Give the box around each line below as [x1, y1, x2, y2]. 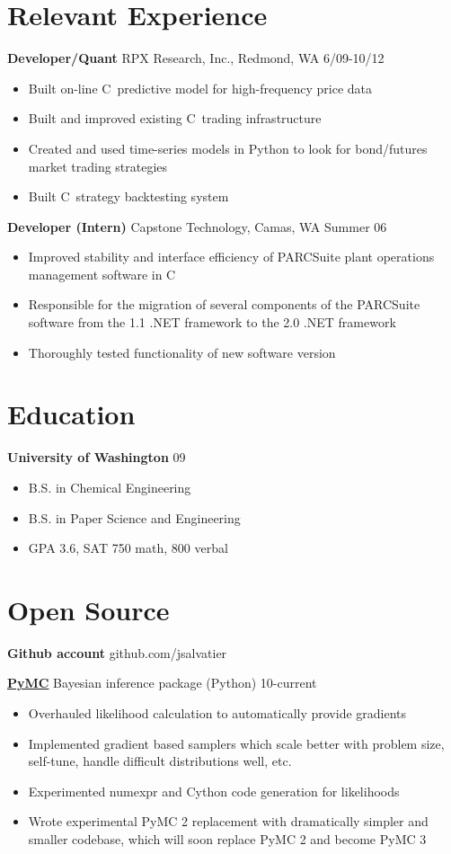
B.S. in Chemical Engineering [28, 477, 191, 496]
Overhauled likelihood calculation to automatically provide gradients [28, 704, 407, 723]
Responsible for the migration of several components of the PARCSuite [28, 295, 420, 314]
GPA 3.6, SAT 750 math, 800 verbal [28, 538, 228, 557]
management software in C [28, 264, 176, 283]
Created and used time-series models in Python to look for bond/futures [28, 138, 428, 157]
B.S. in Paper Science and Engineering [28, 508, 241, 527]
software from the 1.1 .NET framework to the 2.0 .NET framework [28, 313, 396, 332]
